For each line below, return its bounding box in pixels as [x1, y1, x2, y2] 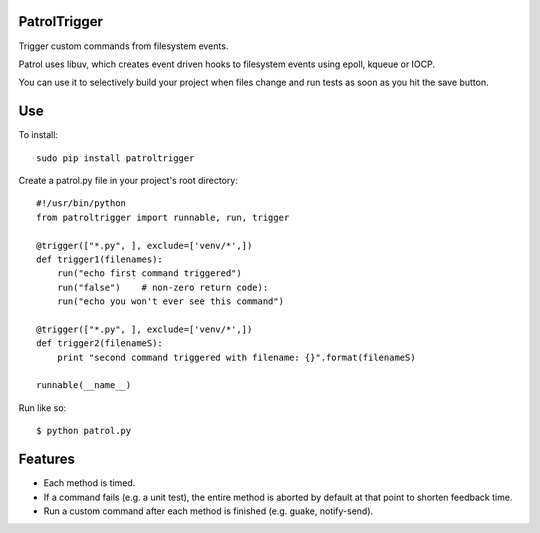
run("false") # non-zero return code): [56, 281, 269, 293]
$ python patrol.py [36, 425, 132, 437]
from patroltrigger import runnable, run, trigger [36, 211, 290, 223]
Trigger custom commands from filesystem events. [18, 40, 229, 52]
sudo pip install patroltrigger [36, 152, 195, 164]
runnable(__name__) [36, 380, 132, 391]
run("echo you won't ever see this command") [56, 296, 285, 307]
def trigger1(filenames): [36, 253, 164, 265]
